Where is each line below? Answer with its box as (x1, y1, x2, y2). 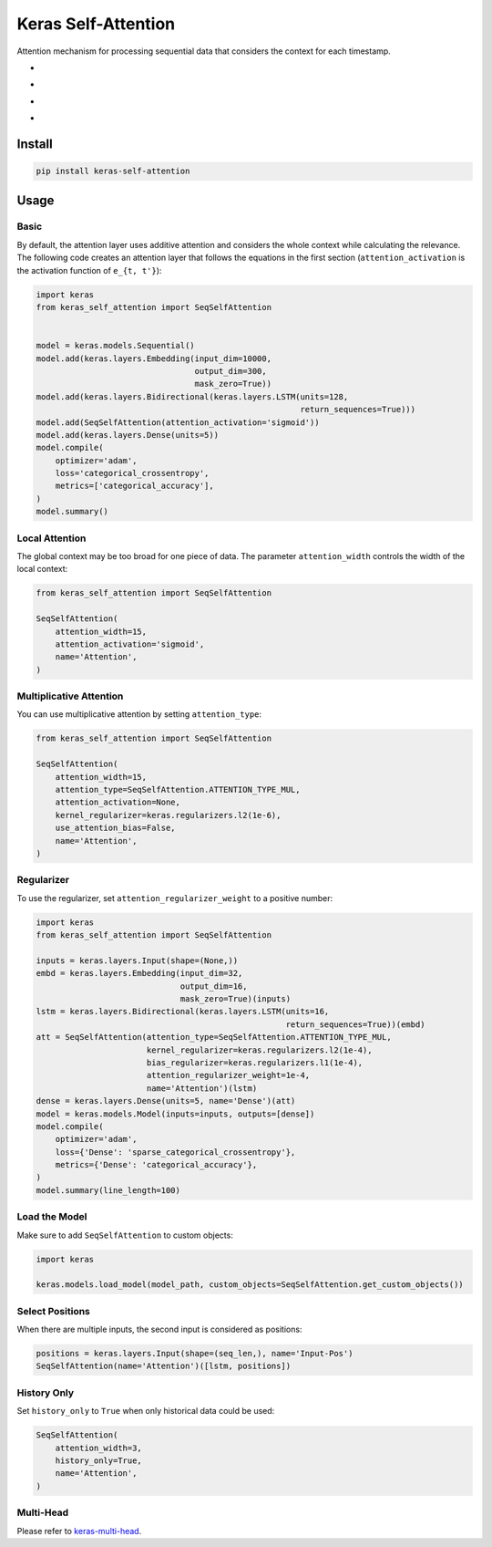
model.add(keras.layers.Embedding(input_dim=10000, (36, 353, 272, 364)
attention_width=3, (55, 1442, 143, 1453)
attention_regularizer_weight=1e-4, (146, 1070, 311, 1081)
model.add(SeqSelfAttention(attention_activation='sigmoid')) (36, 417, 320, 428)
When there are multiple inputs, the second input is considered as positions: (16, 1324, 302, 1335)
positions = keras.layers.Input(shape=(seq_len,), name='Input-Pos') (36, 1348, 354, 1359)
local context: (16, 564, 68, 575)
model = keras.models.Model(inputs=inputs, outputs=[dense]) (36, 1108, 315, 1119)
